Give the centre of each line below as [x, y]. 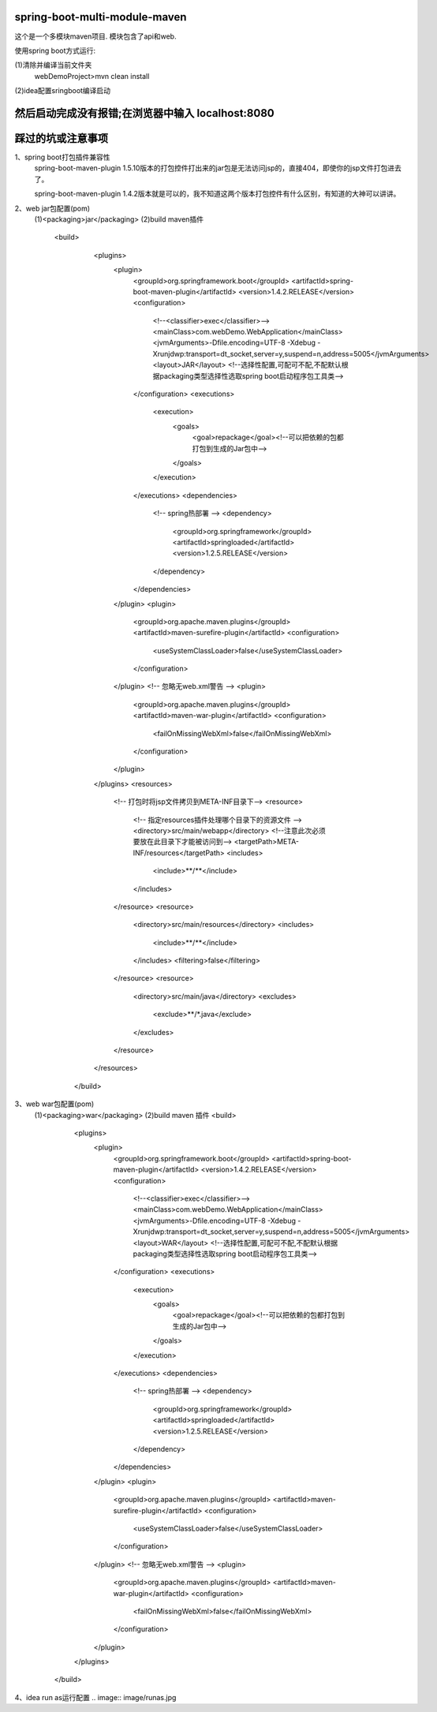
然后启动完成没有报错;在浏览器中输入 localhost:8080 [145, 113]
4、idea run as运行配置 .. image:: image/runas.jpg [95, 1697]
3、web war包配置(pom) [54, 1104]
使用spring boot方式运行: [55, 50]
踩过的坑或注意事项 [61, 138]
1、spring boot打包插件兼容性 [62, 157]
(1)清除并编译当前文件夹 [53, 65]
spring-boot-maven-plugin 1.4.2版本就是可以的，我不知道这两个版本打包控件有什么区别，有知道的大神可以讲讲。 [217, 194]
